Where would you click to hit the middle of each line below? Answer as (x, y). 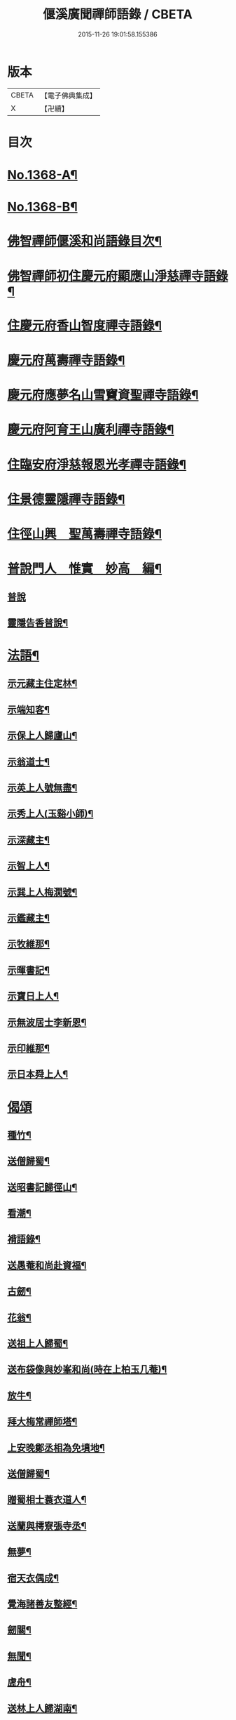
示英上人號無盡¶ (42, 788)
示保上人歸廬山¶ (42, 736)
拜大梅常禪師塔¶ (42, 1422)
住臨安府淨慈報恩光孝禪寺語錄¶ (97, 465)
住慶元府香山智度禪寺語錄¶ (85, 325)
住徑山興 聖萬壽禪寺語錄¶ (85, 534)
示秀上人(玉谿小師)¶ (50, 814)
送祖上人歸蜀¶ (38, 1344)
